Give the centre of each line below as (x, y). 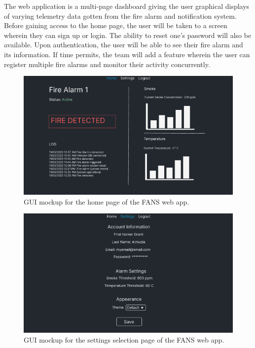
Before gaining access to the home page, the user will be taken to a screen (116, 25)
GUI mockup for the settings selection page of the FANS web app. (124, 339)
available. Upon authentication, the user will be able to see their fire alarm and (124, 45)
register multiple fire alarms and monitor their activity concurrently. (107, 64)
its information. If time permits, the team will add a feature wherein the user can (127, 54)
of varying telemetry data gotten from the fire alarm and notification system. (120, 16)
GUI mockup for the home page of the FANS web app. (107, 201)
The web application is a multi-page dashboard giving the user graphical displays (127, 6)
